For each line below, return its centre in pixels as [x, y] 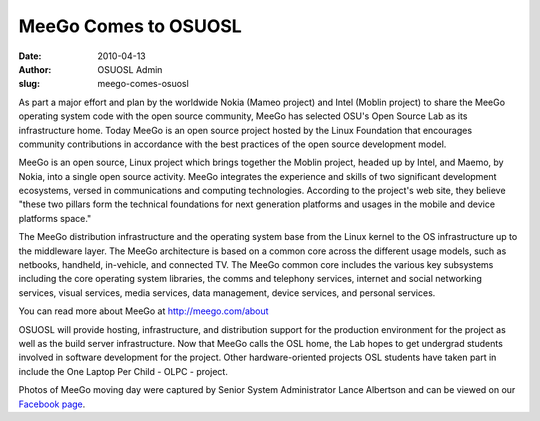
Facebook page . [52, 404]
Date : [30, 56]
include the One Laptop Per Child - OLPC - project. [123, 371]
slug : [29, 84]
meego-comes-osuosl [143, 84]
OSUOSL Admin [130, 69]
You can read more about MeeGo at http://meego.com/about [143, 311]
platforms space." [55, 218]
